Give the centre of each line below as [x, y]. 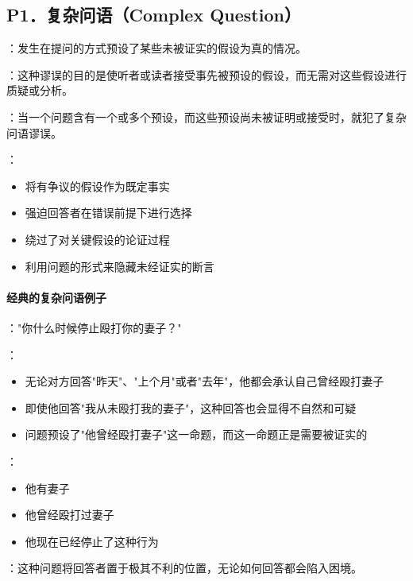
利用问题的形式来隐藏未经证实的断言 [120, 266]
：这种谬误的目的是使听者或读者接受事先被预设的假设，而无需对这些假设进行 [206, 74]
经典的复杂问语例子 [56, 297]
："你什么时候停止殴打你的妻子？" [94, 327]
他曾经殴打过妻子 [69, 515]
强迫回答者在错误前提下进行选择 [108, 213]
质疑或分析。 [40, 90]
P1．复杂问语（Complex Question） [154, 15]
